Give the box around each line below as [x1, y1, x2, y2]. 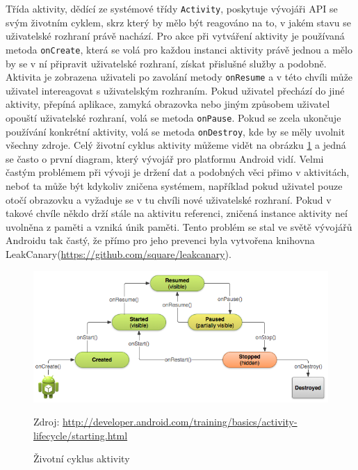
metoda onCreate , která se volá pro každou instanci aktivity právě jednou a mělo [6, 42, 352, 56]
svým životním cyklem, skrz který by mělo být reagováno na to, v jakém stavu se [6, 15, 351, 29]
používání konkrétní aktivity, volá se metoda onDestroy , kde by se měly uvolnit [6, 124, 345, 138]
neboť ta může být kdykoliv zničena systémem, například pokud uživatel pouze [6, 179, 343, 193]
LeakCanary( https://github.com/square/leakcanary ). [6, 247, 231, 261]
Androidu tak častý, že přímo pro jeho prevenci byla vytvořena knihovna [6, 233, 315, 248]
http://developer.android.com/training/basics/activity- [63, 414, 298, 429]
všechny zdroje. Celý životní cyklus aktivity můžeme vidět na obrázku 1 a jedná [6, 138, 346, 152]
